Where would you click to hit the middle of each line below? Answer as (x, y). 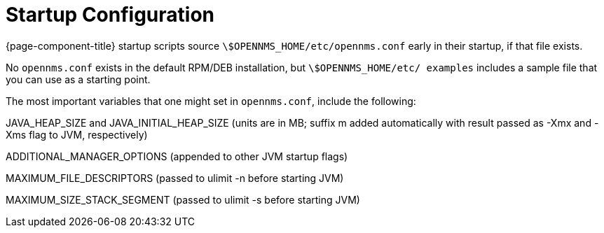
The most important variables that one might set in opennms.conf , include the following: (211, 101)
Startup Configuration (110, 15)
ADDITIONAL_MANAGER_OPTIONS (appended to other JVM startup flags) (177, 156)
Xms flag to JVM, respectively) (77, 134)
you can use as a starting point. (78, 79)
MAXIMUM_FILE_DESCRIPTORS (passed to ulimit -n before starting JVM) (175, 178)
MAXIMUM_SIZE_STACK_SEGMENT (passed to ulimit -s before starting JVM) (183, 199)
